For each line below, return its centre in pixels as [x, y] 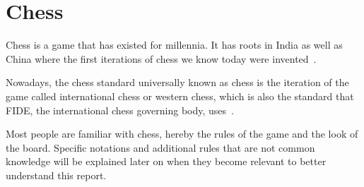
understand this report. [56, 175]
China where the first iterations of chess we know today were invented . [161, 58]
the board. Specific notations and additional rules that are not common [160, 147]
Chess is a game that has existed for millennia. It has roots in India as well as [174, 45]
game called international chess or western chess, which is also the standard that [180, 96]
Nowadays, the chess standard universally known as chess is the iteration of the [177, 82]
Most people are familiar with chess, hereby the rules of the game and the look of [182, 134]
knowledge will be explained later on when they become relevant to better [166, 161]
